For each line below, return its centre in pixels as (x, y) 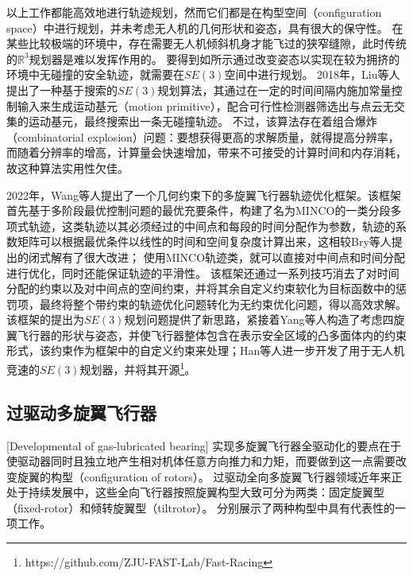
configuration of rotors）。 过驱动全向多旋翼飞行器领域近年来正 (243, 476)
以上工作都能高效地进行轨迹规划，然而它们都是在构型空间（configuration (194, 12)
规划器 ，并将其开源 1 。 (138, 368)
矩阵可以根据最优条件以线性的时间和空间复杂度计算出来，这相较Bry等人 (204, 241)
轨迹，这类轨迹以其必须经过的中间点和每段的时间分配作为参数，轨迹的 (212, 226)
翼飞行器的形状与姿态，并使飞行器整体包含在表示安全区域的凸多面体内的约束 (206, 335)
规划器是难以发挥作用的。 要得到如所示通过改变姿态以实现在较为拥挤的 (214, 58)
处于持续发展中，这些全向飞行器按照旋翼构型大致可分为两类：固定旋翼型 (195, 492)
